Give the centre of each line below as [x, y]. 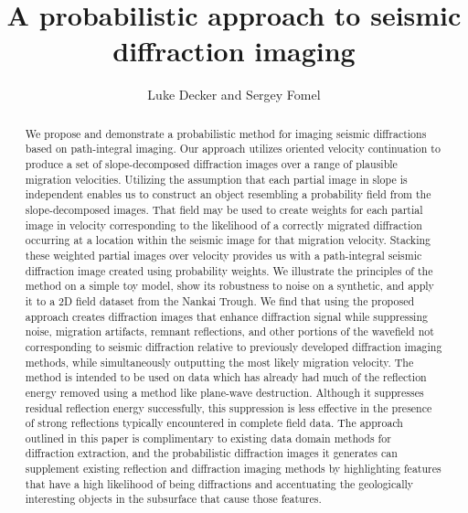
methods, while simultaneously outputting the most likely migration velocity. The [219, 362]
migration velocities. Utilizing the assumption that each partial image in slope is [216, 179]
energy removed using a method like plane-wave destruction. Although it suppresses [224, 392]
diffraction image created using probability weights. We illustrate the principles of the [229, 270]
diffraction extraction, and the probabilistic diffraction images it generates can [211, 453]
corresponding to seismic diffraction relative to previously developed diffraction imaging [234, 346]
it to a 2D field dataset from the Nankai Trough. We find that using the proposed [220, 300]
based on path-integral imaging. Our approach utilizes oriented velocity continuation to [233, 149]
